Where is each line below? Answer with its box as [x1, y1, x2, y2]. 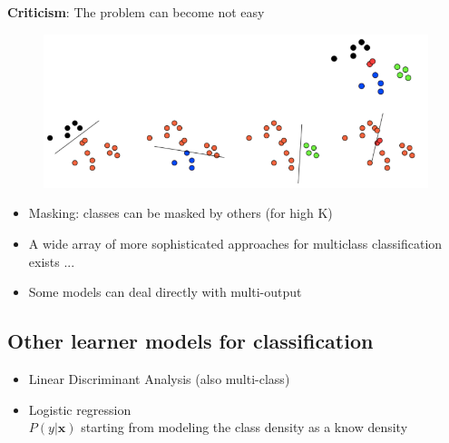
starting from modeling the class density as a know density [81, 418, 408, 437]
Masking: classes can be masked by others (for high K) [28, 203, 333, 222]
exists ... [28, 251, 75, 271]
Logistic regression [28, 399, 132, 418]
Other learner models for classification [7, 327, 374, 355]
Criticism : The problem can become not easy [7, 3, 265, 21]
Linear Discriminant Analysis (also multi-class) [28, 369, 290, 388]
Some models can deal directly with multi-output [28, 282, 302, 301]
